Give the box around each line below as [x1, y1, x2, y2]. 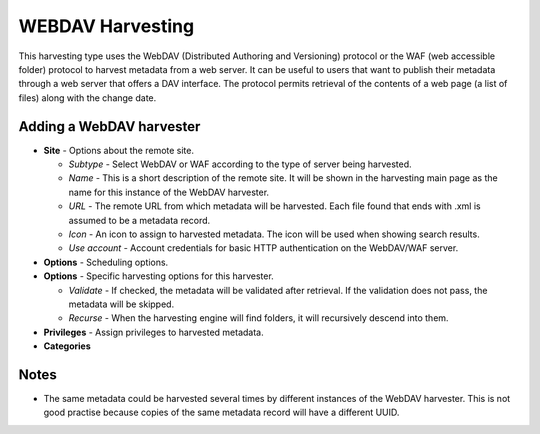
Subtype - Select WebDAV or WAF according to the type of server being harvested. [68, 158, 412, 170]
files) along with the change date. [18, 91, 157, 104]
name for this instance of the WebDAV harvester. [68, 186, 270, 198]
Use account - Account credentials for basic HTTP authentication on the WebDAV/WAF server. [68, 242, 459, 254]
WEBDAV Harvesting [18, 15, 195, 37]
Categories [43, 340, 91, 352]
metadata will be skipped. [68, 298, 175, 310]
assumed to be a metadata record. [68, 214, 211, 226]
